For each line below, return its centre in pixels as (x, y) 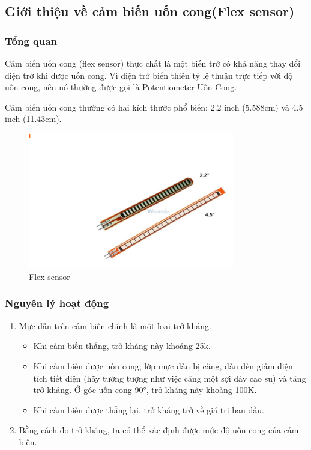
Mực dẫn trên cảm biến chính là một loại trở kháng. (115, 325)
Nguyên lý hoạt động (57, 303)
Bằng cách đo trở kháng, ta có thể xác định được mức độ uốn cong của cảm (159, 430)
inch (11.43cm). (33, 119)
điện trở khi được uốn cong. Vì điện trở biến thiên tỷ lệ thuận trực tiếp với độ (149, 75)
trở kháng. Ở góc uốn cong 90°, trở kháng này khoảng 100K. (145, 390)
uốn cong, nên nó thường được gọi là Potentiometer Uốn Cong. (121, 87)
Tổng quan (31, 41)
